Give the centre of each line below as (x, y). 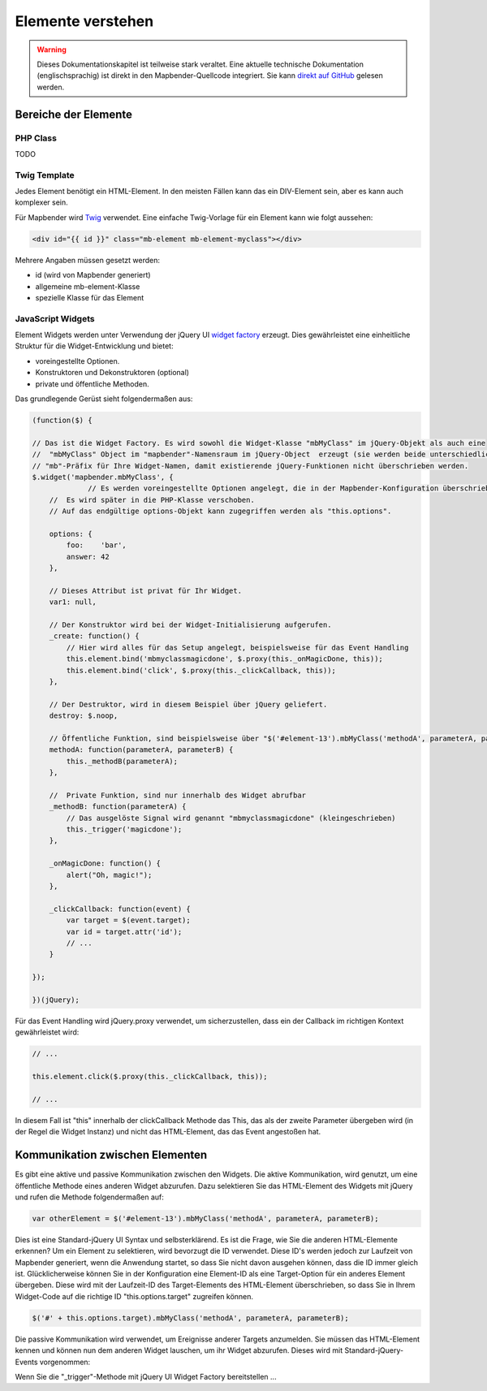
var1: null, (73, 602)
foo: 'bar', (97, 545)
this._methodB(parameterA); (122, 761)
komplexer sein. (41, 202)
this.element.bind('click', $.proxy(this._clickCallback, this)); (201, 670)
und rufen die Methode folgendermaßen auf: (89, 1197)
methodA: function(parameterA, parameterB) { (141, 750)
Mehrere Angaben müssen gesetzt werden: (88, 260)
